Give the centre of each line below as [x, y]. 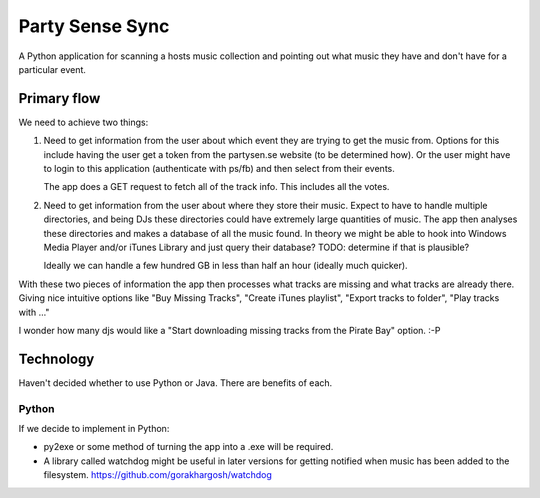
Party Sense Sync [94, 26]
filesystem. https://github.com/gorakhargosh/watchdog [157, 475]
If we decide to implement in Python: [94, 428]
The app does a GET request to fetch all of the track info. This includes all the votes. [216, 187]
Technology [56, 358]
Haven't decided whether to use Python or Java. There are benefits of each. [175, 382]
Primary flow [59, 98]
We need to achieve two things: [83, 122]
